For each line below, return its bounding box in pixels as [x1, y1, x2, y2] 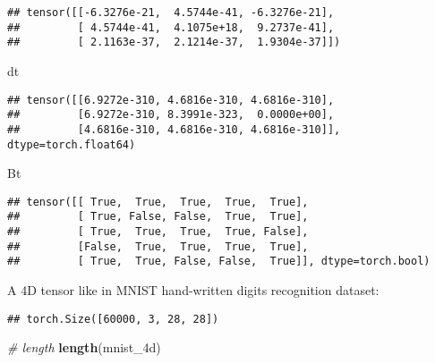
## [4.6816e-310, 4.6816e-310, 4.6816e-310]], [7, 122, 341, 136]
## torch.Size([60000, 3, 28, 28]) [7, 312, 219, 325]
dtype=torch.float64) [7, 138, 136, 151]
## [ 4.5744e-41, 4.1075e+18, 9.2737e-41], [7, 21, 335, 34]
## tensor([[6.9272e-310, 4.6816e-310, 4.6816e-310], [7, 93, 335, 106]
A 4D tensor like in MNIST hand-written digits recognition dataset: [7, 281, 380, 300]
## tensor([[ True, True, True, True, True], [7, 195, 309, 208]
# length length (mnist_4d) [7, 338, 161, 357]
